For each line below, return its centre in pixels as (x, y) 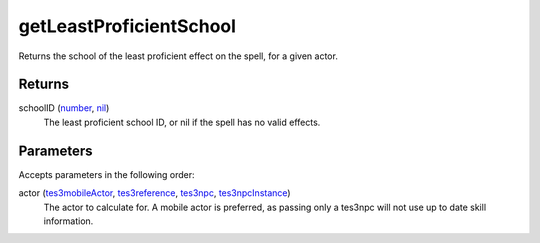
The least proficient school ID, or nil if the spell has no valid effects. (182, 122)
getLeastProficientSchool (127, 26)
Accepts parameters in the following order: (106, 174)
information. (68, 221)
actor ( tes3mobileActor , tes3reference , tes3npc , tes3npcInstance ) (154, 193)
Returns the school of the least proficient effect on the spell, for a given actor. (178, 56)
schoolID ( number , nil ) (64, 108)
